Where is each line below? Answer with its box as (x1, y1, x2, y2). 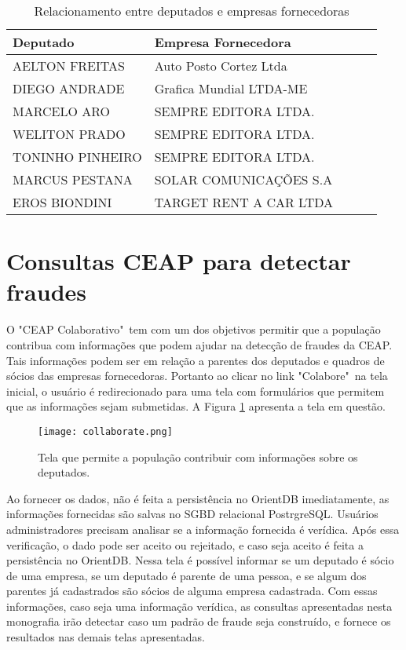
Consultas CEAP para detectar (6, 245, 351, 277)
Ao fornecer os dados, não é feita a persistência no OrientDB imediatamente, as (6, 490, 390, 506)
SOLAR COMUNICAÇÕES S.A (154, 170, 333, 188)
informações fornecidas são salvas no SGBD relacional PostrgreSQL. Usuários (6, 506, 379, 522)
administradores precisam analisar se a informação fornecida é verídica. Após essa (6, 520, 400, 537)
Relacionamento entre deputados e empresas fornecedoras (34, 2, 349, 20)
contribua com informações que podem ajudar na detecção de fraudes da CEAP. (6, 336, 393, 352)
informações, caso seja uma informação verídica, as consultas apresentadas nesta (6, 597, 393, 614)
